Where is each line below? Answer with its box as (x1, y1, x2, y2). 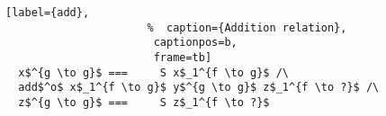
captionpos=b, (153, 36, 238, 49)
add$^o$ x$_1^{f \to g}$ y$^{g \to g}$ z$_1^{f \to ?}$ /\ (18, 81, 380, 94)
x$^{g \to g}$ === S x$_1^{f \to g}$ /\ (18, 66, 289, 79)
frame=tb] (153, 50, 212, 64)
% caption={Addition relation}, (147, 21, 347, 34)
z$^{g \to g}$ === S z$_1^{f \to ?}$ (18, 95, 270, 109)
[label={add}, (5, 6, 90, 19)
